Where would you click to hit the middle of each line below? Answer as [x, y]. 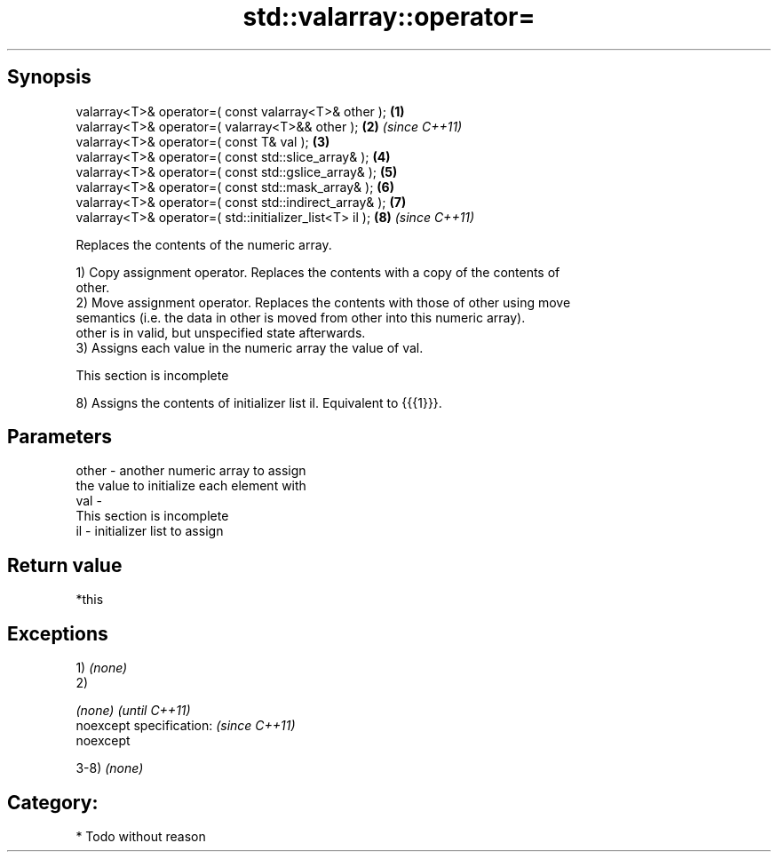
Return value [65, 565]
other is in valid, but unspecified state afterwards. [221, 332]
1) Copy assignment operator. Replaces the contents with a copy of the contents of [318, 272]
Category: [53, 802]
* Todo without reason [141, 836]
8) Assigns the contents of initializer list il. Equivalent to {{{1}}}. [259, 402]
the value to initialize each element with [191, 486]
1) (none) [102, 668]
